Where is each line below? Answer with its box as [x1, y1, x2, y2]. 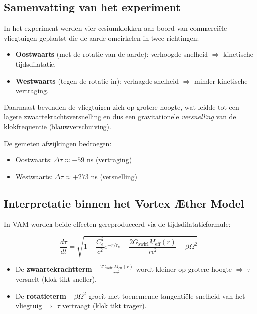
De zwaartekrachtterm [15, 263, 92, 274]
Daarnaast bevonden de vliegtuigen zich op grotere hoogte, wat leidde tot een [4, 102, 239, 112]
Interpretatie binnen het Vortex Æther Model [4, 195, 244, 210]
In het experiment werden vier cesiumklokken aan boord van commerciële [4, 23, 227, 33]
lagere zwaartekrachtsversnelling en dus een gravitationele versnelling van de [4, 111, 236, 122]
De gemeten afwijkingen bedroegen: [4, 138, 112, 148]
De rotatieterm [15, 290, 66, 301]
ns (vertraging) [86, 155, 132, 165]
